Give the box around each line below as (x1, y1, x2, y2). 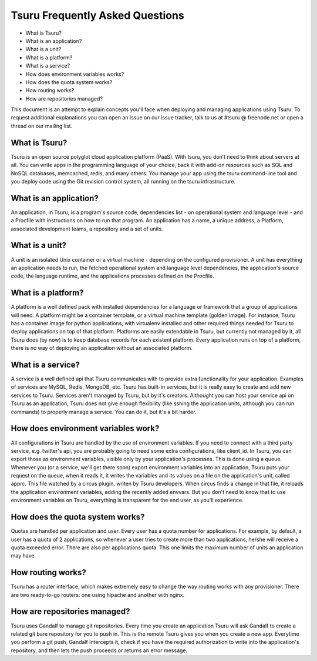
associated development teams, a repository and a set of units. (11, 225, 164, 232)
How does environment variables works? (25, 71, 124, 78)
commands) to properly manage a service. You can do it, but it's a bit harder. (11, 408, 197, 415)
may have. (11, 552, 36, 559)
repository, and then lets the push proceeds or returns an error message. (11, 647, 188, 654)
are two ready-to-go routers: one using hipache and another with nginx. (11, 591, 185, 598)
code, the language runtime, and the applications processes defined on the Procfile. (11, 272, 214, 279)
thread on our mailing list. (11, 122, 73, 129)
